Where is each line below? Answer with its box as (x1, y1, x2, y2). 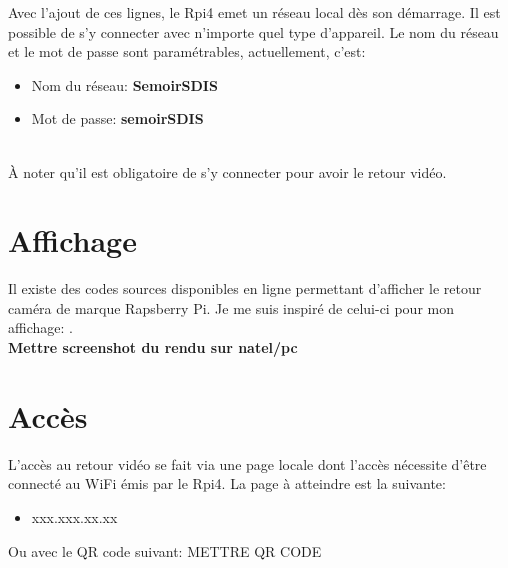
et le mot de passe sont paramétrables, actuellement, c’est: (8, 41, 366, 62)
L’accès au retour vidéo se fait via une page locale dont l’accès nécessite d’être (8, 453, 487, 474)
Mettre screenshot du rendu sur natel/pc (8, 337, 298, 358)
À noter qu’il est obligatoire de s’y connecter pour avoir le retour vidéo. (8, 161, 447, 182)
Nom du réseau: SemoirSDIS (31, 74, 218, 95)
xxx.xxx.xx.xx (31, 506, 118, 527)
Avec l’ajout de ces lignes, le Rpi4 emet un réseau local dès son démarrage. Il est (8, 2, 501, 22)
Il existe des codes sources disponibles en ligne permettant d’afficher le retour (8, 278, 482, 299)
